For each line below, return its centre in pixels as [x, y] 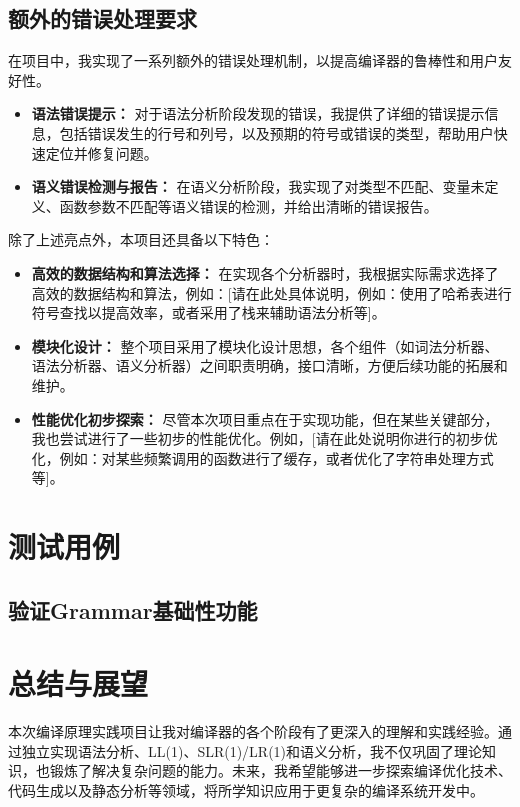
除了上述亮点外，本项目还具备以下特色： [141, 239]
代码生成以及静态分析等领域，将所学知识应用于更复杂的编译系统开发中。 [246, 789]
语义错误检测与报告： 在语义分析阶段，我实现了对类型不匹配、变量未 [258, 186]
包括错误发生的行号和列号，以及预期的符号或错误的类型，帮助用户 [276, 132]
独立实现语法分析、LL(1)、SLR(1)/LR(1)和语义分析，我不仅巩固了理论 [252, 750]
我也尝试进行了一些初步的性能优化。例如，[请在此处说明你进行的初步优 [264, 438]
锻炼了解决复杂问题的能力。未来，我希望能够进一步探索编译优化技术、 [280, 770]
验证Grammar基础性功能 [133, 609]
